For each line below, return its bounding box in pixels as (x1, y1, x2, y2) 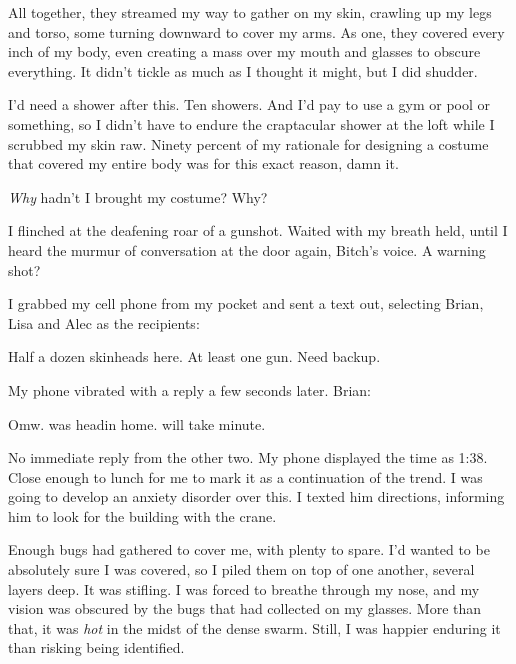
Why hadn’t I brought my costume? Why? (8, 186, 268, 207)
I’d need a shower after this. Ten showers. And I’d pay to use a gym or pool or (8, 94, 490, 115)
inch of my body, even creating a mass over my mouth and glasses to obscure (8, 41, 481, 62)
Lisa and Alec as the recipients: (8, 312, 200, 333)
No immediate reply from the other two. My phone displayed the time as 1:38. (8, 447, 488, 468)
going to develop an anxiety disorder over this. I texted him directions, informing (8, 486, 505, 507)
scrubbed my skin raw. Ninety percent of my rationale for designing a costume (8, 133, 489, 154)
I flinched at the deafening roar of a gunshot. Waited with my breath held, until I (8, 220, 508, 241)
